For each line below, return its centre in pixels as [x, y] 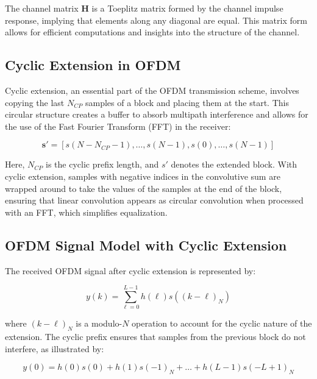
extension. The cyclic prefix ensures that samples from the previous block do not [155, 337]
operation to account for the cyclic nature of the [222, 323]
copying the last [35, 102]
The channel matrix [42, 8]
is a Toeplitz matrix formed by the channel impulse [187, 8]
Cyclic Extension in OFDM [93, 65]
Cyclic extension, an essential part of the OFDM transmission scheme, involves [152, 90]
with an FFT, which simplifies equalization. [86, 212]
